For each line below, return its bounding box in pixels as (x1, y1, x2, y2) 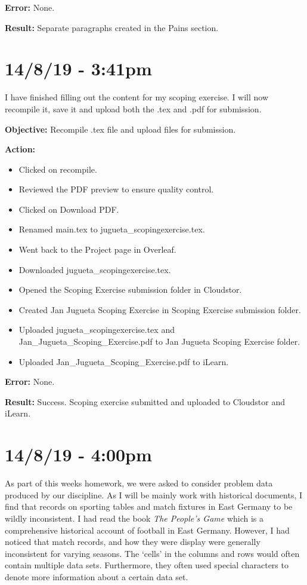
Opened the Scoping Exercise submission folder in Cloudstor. (18, 283, 242, 296)
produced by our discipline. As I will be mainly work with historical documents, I (5, 488, 303, 501)
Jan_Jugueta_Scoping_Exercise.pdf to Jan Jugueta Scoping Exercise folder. (18, 335, 300, 348)
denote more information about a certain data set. (5, 570, 188, 583)
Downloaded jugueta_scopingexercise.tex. (18, 263, 171, 275)
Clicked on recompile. (18, 163, 97, 175)
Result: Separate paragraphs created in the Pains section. (5, 21, 219, 33)
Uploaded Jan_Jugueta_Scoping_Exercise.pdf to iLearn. (18, 355, 229, 367)
